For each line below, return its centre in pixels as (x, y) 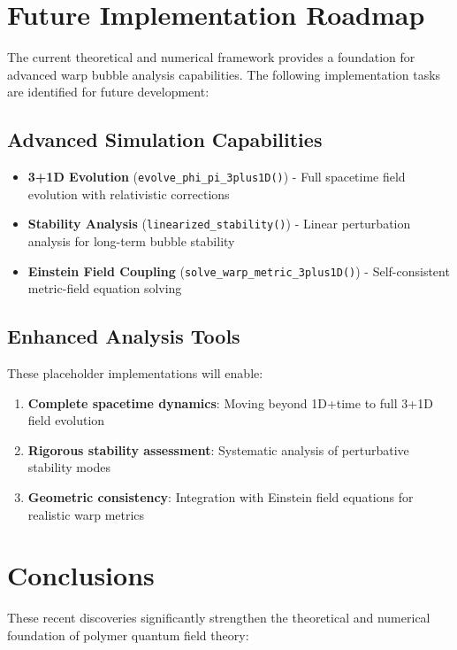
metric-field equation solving (105, 288)
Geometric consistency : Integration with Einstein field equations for (221, 497)
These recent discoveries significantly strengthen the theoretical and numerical (219, 618)
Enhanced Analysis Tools (124, 336)
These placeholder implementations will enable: (135, 373)
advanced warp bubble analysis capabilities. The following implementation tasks (224, 74)
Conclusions (81, 575)
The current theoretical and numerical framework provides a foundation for (211, 57)
